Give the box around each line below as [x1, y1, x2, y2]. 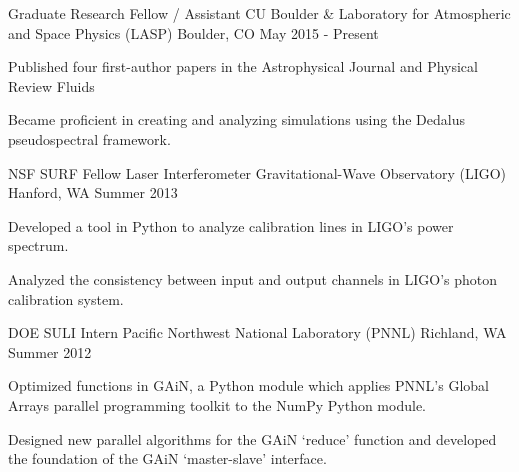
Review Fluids [8, 75, 95, 96]
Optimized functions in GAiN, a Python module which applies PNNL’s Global [8, 375, 489, 396]
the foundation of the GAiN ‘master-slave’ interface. [8, 448, 327, 469]
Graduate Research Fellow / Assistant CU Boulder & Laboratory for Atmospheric [8, 3, 511, 23]
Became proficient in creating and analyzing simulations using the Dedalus [8, 109, 465, 130]
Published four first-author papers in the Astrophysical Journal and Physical [8, 56, 478, 77]
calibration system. [8, 288, 124, 309]
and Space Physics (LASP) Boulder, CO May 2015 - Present [8, 22, 379, 43]
